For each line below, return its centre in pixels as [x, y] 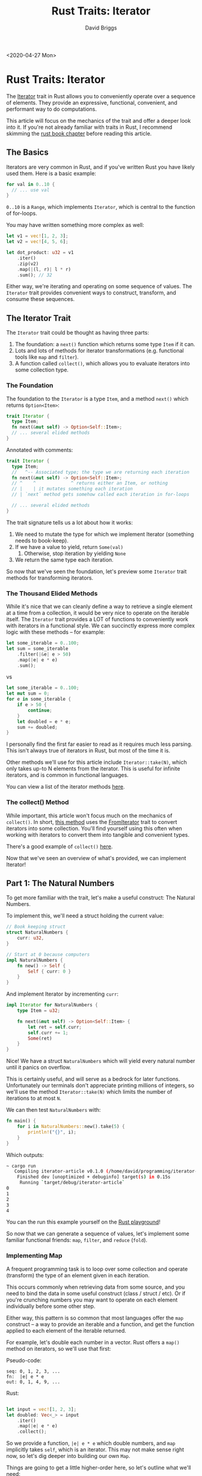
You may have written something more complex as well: [75, 225]
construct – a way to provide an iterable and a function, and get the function [100, 1324]
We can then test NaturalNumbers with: [54, 1110]
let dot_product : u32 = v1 [40, 253]
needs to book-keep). [42, 541]
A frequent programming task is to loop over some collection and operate [97, 1269]
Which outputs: [25, 1155]
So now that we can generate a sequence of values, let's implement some [98, 1234]
